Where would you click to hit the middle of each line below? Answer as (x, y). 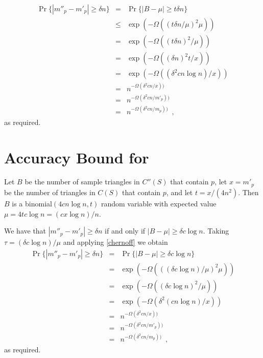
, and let (180, 192)
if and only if (125, 231)
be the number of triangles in (50, 192)
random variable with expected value (159, 203)
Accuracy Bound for (77, 157)
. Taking (216, 231)
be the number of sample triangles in (82, 182)
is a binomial (32, 203)
